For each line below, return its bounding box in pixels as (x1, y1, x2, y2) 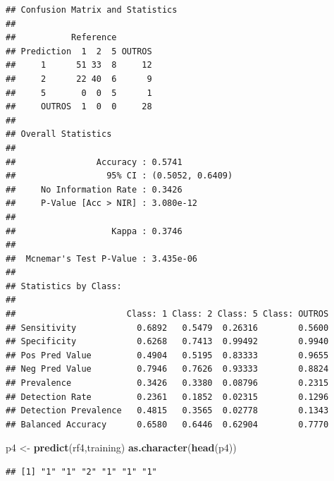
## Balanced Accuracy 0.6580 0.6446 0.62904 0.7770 (6, 419, 329, 430)
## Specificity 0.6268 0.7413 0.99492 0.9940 (6, 336, 329, 347)
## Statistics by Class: (6, 281, 122, 291)
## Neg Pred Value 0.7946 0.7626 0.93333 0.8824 (6, 364, 329, 375)
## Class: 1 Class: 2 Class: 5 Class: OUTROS (6, 309, 329, 319)
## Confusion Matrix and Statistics (6, 5, 178, 15)
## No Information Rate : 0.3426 (6, 184, 183, 195)
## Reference (6, 32, 117, 43)
